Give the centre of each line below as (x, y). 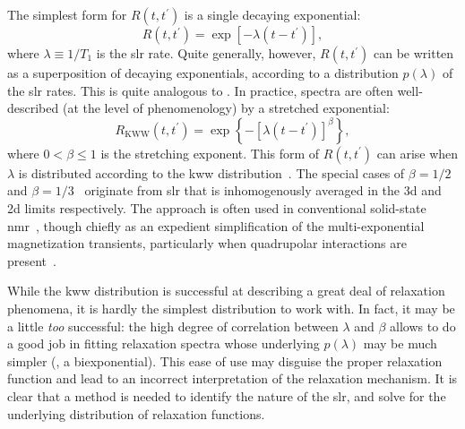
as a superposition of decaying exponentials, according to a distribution (203, 73)
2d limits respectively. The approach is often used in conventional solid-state (217, 207)
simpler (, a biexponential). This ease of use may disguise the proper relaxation (225, 360)
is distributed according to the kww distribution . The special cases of (211, 172)
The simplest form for (67, 14)
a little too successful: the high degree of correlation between (173, 326)
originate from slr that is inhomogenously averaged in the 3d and (263, 190)
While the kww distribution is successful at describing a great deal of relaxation (226, 291)
